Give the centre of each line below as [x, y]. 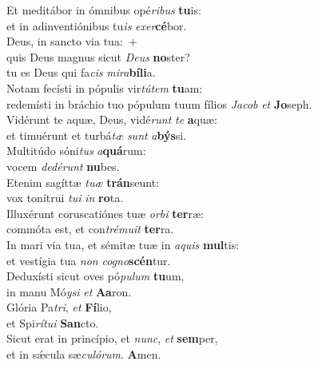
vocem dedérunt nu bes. [63, 166]
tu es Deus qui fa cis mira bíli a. [81, 72]
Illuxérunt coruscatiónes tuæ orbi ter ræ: [105, 213]
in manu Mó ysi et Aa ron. [69, 291]
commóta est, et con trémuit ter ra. [90, 229]
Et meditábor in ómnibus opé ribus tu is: [104, 10]
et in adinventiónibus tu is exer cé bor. [97, 25]
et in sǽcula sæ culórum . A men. [84, 354]
